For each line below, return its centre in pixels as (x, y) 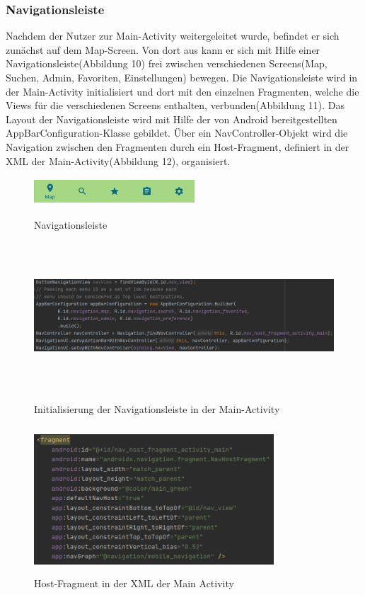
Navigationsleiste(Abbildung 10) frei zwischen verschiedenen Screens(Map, (167, 63)
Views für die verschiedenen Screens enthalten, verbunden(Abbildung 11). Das (175, 105)
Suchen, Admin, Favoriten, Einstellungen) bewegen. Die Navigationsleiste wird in (182, 77)
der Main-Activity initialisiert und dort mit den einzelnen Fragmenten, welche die (182, 91)
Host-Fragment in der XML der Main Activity (134, 583)
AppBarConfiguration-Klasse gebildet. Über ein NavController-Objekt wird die (177, 133)
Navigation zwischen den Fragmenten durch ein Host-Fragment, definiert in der (178, 146)
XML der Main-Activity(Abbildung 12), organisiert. (118, 160)
